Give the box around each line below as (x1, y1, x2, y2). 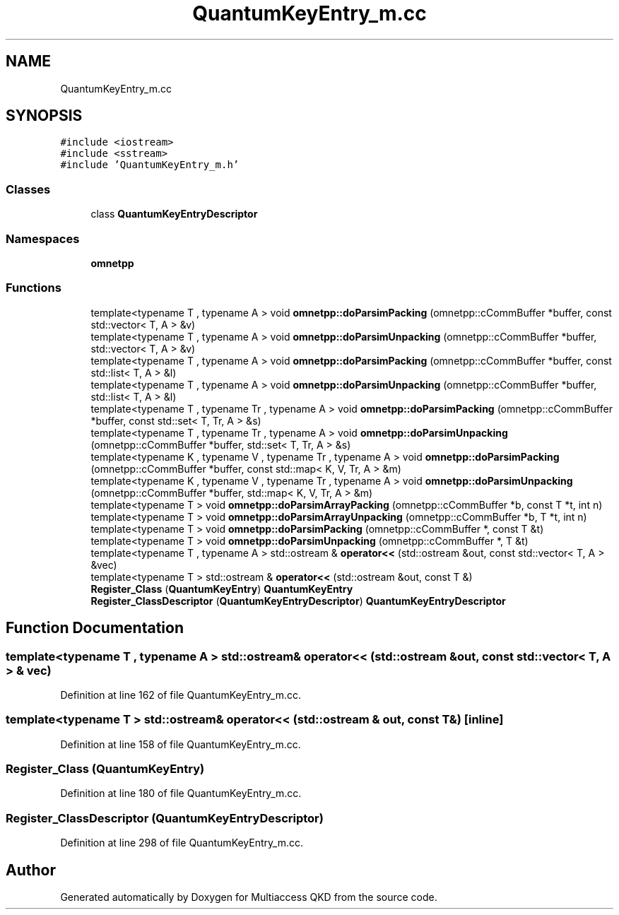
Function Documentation (6, 619, 184, 637)
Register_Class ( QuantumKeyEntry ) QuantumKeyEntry (90, 582, 353, 595)
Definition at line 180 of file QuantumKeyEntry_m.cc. (60, 787, 302, 800)
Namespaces (6, 231, 80, 246)
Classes (6, 182, 51, 196)
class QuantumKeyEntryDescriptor (90, 208, 258, 220)
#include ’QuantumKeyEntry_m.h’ (60, 159, 240, 171)
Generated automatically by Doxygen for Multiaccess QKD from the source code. (60, 891, 437, 903)
